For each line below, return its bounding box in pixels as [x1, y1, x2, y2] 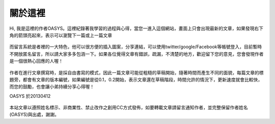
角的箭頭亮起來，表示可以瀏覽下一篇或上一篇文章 [9, 32, 112, 38]
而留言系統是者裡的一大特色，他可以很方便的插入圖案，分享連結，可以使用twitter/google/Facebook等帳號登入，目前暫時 [9, 44, 262, 50]
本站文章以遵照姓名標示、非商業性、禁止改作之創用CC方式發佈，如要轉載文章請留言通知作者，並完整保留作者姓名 [9, 104, 248, 111]
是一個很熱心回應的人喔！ [9, 58, 63, 64]
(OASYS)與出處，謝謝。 [9, 111, 60, 117]
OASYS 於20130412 [9, 93, 51, 99]
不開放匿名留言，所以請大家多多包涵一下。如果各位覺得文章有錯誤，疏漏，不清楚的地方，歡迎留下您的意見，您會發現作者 [9, 51, 264, 57]
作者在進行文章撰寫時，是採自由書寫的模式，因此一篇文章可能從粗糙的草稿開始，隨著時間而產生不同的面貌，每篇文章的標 [9, 69, 264, 75]
